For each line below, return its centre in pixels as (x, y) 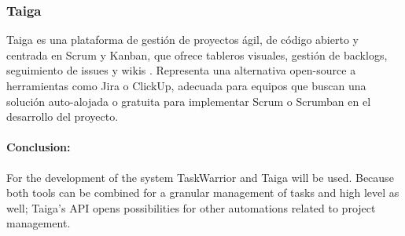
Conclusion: (39, 147)
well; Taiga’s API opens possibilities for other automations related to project (191, 207)
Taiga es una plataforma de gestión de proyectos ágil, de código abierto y (182, 40)
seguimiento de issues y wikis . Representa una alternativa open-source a (181, 70)
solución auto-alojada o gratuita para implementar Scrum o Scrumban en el (189, 101)
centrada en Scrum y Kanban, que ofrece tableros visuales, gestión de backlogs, (197, 54)
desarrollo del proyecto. (63, 116)
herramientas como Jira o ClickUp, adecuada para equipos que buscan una (186, 85)
